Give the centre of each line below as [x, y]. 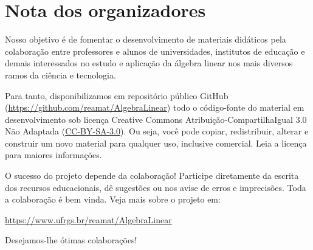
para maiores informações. [53, 155]
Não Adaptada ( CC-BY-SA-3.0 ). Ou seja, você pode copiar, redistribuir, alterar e [157, 131]
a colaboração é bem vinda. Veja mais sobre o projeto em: [113, 199]
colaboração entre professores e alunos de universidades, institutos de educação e [155, 51]
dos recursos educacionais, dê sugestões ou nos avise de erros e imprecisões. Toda [156, 187]
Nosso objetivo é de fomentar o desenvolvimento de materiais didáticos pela [146, 39]
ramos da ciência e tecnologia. [60, 75]
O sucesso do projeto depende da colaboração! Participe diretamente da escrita [152, 175]
